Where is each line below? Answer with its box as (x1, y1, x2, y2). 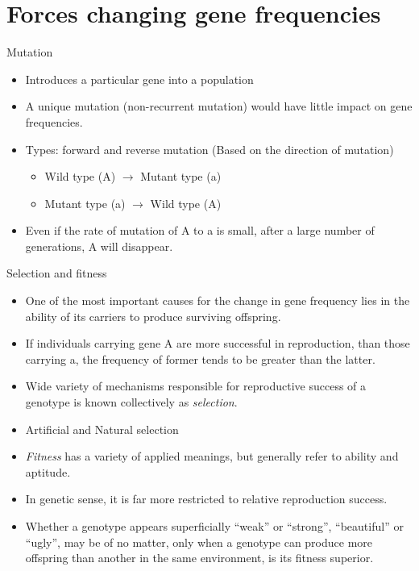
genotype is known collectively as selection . (25, 394, 238, 411)
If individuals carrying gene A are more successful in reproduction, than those (25, 335, 410, 352)
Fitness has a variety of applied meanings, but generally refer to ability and (25, 448, 399, 465)
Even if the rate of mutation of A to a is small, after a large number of (25, 222, 375, 239)
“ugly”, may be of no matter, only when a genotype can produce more (25, 533, 373, 550)
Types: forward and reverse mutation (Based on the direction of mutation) (25, 140, 394, 157)
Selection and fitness (6, 265, 107, 281)
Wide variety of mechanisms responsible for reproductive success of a (25, 377, 367, 394)
